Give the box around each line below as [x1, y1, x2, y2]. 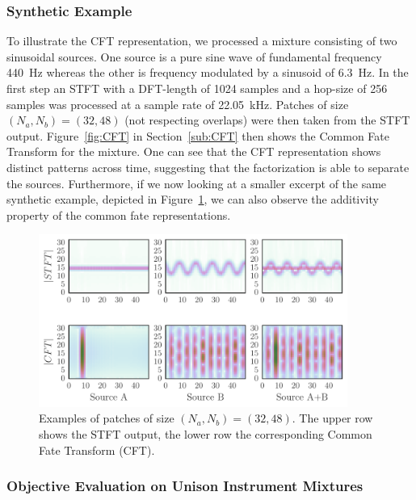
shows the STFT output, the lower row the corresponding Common [39, 425, 372, 442]
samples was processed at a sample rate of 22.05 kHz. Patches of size [6, 95, 349, 112]
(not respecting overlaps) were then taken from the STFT [124, 111, 410, 128]
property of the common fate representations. [6, 206, 231, 223]
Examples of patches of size [39, 410, 174, 426]
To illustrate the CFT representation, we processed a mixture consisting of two [6, 32, 397, 49]
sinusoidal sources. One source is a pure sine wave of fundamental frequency [6, 48, 382, 65]
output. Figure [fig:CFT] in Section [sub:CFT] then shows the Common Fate [6, 127, 390, 144]
